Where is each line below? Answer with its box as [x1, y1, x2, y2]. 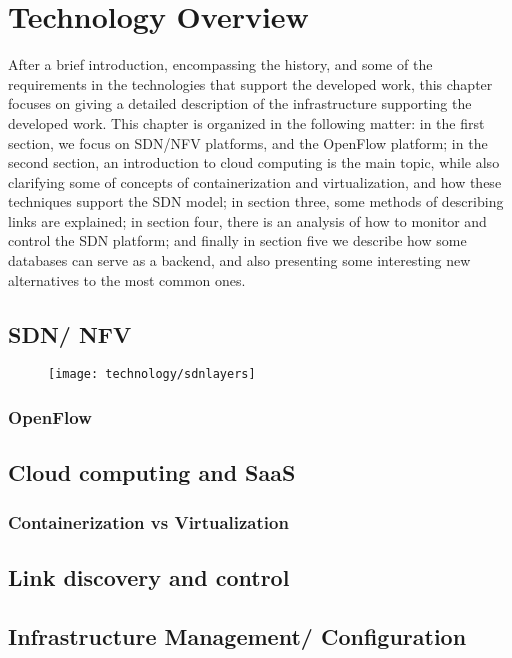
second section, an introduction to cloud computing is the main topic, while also [8, 152, 500, 173]
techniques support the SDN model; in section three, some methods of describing [8, 191, 504, 212]
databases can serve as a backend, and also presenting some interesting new [8, 250, 471, 271]
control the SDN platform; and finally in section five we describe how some [8, 230, 467, 251]
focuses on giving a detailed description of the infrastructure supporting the [8, 93, 472, 114]
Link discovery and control [8, 561, 290, 592]
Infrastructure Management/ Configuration [8, 620, 467, 651]
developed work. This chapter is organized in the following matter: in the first [8, 112, 485, 133]
